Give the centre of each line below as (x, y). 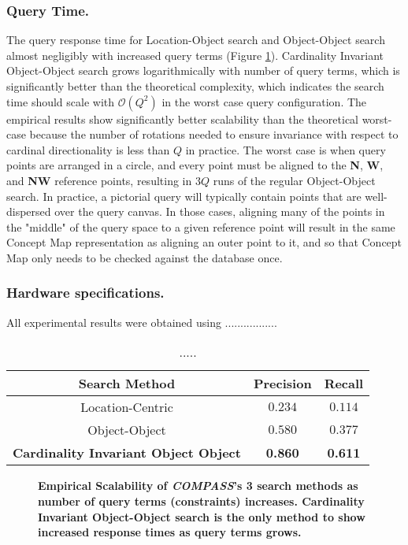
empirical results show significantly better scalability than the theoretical (182, 119)
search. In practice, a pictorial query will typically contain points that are (184, 196)
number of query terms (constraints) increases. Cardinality (201, 501)
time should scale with (61, 101)
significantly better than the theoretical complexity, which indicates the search (195, 86)
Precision (282, 384)
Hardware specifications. (85, 293)
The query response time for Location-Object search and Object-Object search (196, 40)
